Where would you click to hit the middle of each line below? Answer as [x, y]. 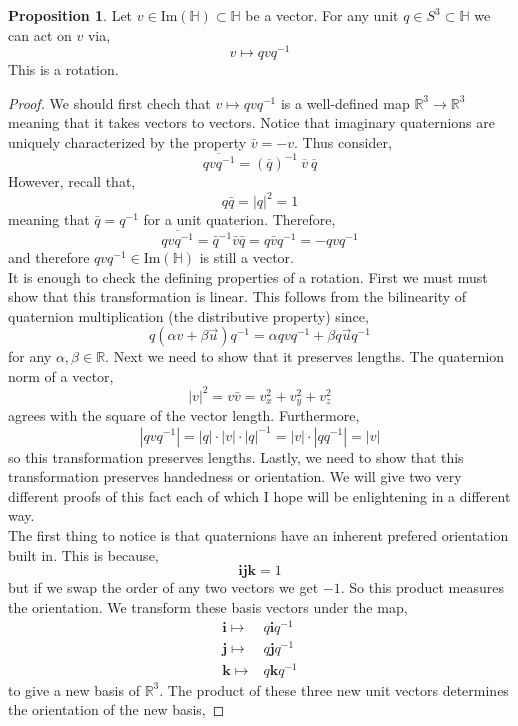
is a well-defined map [345, 102]
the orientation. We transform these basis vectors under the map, [208, 606]
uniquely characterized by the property [127, 142]
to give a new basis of [74, 689]
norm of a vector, [61, 375]
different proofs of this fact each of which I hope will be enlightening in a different [259, 495]
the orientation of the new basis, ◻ [116, 709]
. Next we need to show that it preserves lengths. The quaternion [305, 356]
